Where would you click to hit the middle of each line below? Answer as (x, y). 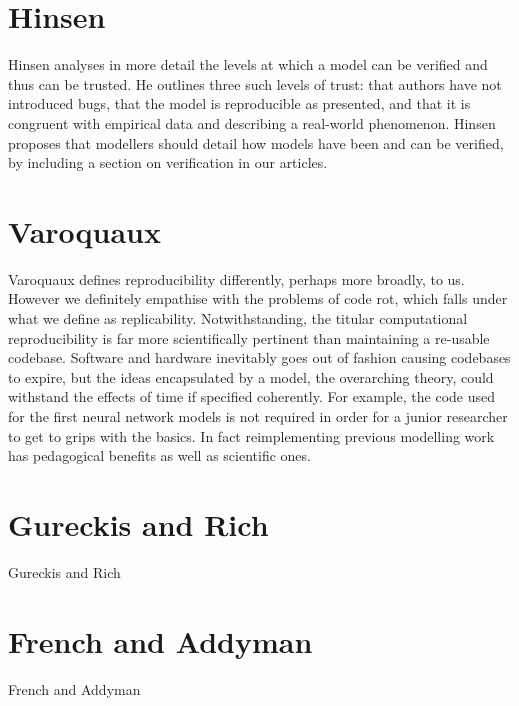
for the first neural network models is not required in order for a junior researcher (258, 415)
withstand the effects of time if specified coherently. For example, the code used (252, 396)
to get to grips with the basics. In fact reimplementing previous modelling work (251, 435)
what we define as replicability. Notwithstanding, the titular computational (238, 318)
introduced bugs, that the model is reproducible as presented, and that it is (239, 103)
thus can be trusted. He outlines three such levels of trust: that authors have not (255, 83)
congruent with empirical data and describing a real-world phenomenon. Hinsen (252, 122)
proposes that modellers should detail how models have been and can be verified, (256, 142)
